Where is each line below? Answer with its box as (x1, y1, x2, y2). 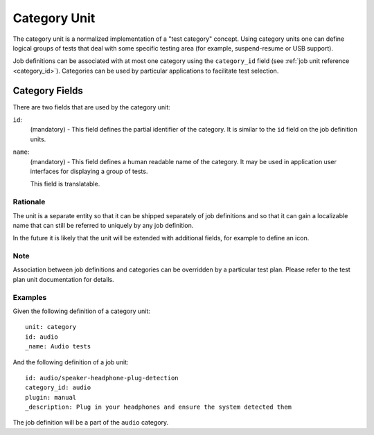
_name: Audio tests (25, 343, 91, 350)
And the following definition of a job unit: (12, 357, 129, 366)
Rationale (12, 197, 46, 207)
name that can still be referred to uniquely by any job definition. (12, 221, 194, 229)
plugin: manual (25, 393, 77, 401)
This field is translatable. (30, 180, 100, 188)
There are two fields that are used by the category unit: (12, 103, 171, 111)
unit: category (25, 323, 77, 331)
